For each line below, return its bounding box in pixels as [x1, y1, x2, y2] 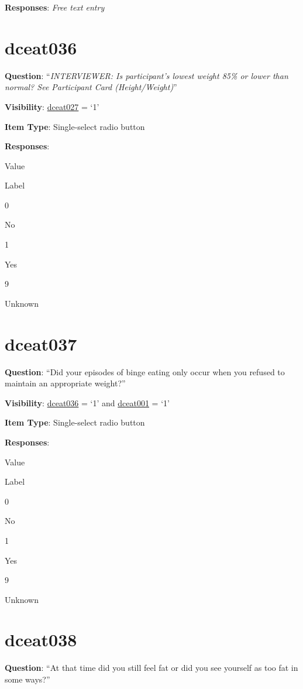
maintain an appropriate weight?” [5, 377, 126, 389]
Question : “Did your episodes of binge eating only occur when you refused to [5, 365, 285, 378]
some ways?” [5, 673, 50, 685]
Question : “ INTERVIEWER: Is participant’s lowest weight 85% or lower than [5, 69, 288, 81]
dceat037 [5, 331, 77, 355]
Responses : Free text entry [5, 1, 105, 13]
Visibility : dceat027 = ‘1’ [5, 100, 99, 112]
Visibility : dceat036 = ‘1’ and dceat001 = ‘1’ [5, 396, 170, 409]
